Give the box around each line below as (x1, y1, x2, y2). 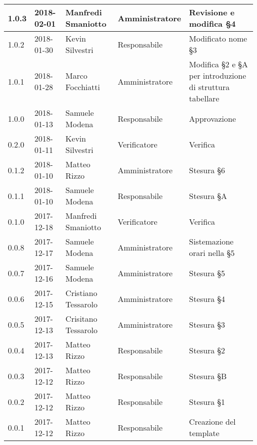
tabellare (189, 93, 219, 104)
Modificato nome (189, 33, 247, 44)
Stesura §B (189, 370, 227, 382)
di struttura (189, 81, 230, 93)
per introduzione (189, 70, 246, 81)
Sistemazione (189, 236, 234, 247)
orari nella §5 (189, 247, 235, 258)
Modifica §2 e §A (189, 58, 248, 70)
